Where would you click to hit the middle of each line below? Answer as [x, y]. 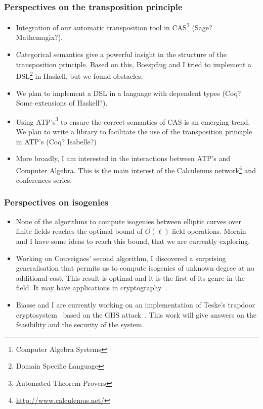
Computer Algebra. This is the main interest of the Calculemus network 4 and [136, 169]
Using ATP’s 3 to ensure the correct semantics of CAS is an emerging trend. [133, 121]
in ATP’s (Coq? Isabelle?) [56, 141]
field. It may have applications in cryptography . [92, 288]
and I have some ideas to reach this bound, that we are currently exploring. [133, 241]
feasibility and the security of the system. [80, 324]
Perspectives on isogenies [56, 202]
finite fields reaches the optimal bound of [79, 231]
